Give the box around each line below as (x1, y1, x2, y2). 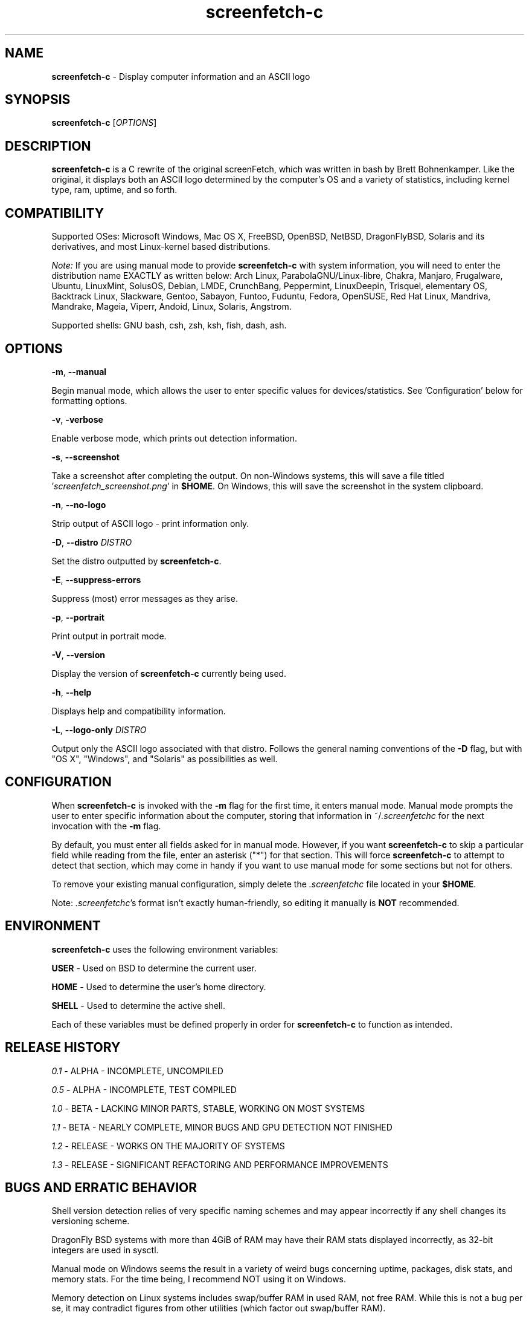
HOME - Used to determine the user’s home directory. (51, 981, 266, 992)
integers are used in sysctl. (51, 1245, 159, 1256)
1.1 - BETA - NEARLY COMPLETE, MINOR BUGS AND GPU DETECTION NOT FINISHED (51, 1121, 393, 1132)
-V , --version (51, 649, 105, 660)
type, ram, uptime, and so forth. (51, 184, 178, 195)
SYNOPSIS (5, 92, 71, 108)
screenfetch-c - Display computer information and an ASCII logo (51, 71, 310, 82)
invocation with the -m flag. (51, 820, 161, 831)
